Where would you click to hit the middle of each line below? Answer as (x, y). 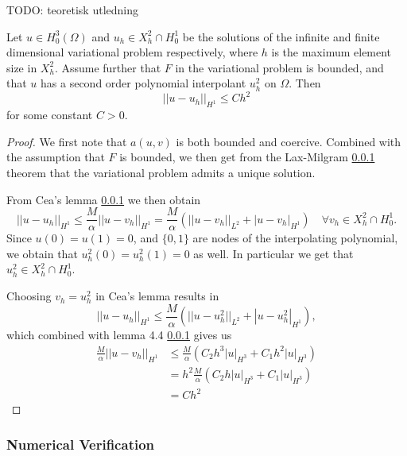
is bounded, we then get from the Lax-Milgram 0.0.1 (247, 157)
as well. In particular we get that (273, 253)
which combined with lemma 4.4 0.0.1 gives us (119, 335)
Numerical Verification (81, 444)
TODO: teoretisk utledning (72, 10)
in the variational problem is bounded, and (279, 67)
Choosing (29, 296)
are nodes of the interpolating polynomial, (295, 238)
